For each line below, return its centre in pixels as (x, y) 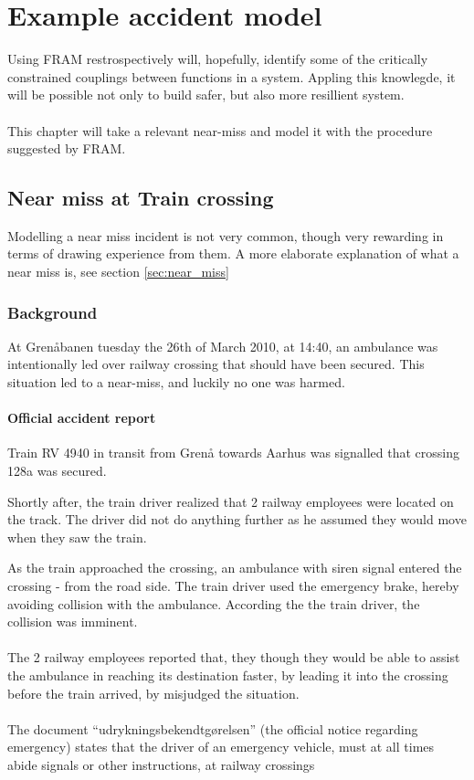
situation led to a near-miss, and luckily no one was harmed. (176, 382)
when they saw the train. (77, 537)
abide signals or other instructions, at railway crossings (161, 764)
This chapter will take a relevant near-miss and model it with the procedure (220, 130)
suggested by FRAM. (67, 148)
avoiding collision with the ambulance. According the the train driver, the (214, 603)
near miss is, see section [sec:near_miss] (118, 272)
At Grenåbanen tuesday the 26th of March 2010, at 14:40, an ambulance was (223, 346)
